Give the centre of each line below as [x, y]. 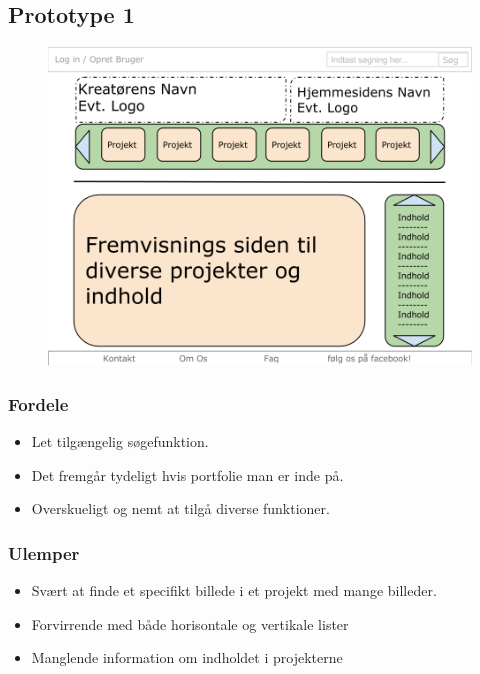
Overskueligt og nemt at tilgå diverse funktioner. [180, 508]
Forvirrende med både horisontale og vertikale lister [190, 623]
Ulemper [44, 552]
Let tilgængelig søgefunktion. [120, 441]
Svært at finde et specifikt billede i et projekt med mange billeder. [234, 590]
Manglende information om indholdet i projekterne [187, 657]
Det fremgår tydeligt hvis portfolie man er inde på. [187, 474]
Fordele [38, 403]
